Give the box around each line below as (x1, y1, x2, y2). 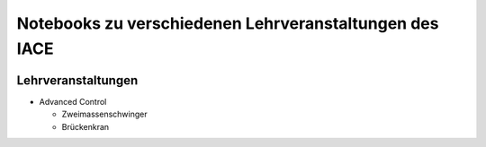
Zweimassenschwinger (61, 108, 148, 120)
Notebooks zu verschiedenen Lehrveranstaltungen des (16, 13, 439, 33)
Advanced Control (39, 96, 107, 107)
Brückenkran (61, 121, 110, 132)
